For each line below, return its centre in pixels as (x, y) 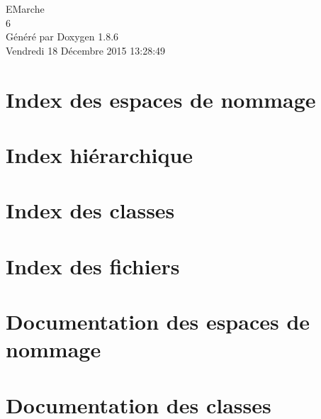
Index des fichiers (93, 266)
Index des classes (90, 210)
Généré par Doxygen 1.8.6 (62, 37)
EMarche (25, 9)
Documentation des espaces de (158, 322)
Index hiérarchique (100, 154)
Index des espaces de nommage (161, 99)
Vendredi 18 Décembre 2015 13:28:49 (86, 50)
